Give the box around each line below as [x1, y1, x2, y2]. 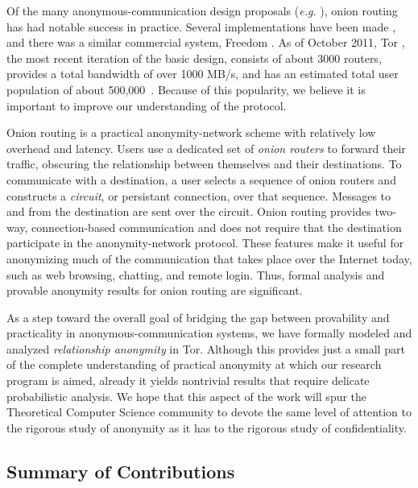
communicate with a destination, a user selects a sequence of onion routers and [6, 171, 396, 188]
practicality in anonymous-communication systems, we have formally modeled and [6, 325, 412, 341]
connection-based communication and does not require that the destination [31, 218, 402, 235]
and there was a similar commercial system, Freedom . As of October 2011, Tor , [6, 34, 405, 51]
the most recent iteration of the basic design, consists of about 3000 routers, [6, 49, 382, 66]
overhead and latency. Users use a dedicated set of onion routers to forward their [6, 139, 406, 156]
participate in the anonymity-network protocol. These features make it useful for [6, 234, 404, 251]
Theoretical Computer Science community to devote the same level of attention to [6, 403, 412, 420]
